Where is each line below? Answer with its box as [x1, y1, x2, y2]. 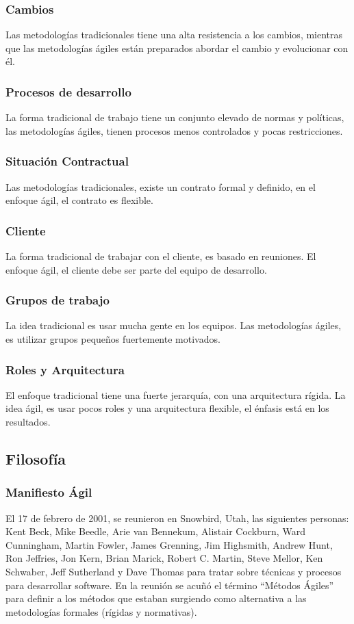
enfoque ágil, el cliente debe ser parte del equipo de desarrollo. [5, 262, 267, 276]
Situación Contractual [5, 153, 129, 170]
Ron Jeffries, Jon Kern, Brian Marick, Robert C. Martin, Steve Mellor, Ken [5, 551, 323, 565]
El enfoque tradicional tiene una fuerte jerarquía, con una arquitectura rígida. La [5, 387, 346, 402]
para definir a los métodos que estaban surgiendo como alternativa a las [5, 591, 307, 606]
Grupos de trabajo [5, 291, 110, 309]
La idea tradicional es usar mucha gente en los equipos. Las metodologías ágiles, [5, 318, 342, 333]
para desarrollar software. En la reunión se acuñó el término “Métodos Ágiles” [5, 577, 334, 592]
